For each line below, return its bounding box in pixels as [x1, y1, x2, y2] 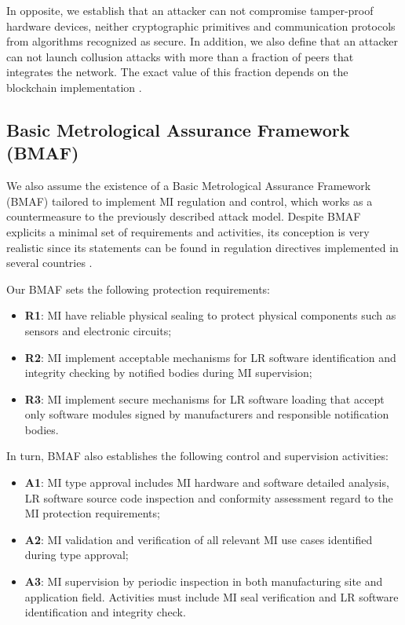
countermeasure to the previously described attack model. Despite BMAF [6, 208, 361, 225]
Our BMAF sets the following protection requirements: [6, 280, 270, 297]
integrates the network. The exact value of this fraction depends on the [6, 64, 348, 80]
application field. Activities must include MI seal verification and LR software [24, 588, 399, 605]
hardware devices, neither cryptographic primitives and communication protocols [6, 17, 396, 34]
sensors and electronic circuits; [24, 322, 172, 338]
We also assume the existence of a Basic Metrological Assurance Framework [6, 177, 371, 194]
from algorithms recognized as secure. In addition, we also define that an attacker [6, 33, 399, 49]
